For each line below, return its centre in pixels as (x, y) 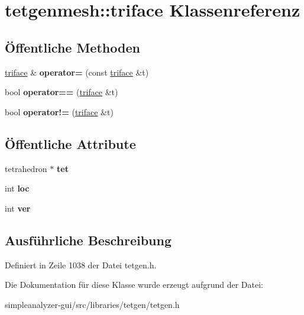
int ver (18, 208)
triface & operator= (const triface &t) (77, 72)
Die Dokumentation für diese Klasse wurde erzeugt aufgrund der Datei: (134, 285)
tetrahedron (26, 168)
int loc (17, 188)
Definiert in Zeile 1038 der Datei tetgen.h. (81, 264)
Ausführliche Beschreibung (88, 240)
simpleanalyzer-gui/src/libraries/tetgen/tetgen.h (92, 304)
